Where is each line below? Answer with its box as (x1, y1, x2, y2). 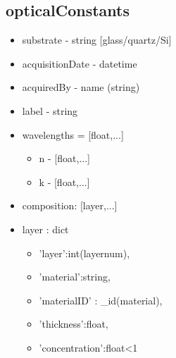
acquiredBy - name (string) (22, 80, 140, 94)
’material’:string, (39, 269, 111, 284)
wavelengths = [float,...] (22, 127, 124, 142)
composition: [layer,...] (22, 198, 118, 213)
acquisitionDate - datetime (22, 56, 137, 70)
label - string (22, 103, 78, 118)
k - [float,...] (39, 174, 90, 189)
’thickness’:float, (39, 316, 108, 331)
